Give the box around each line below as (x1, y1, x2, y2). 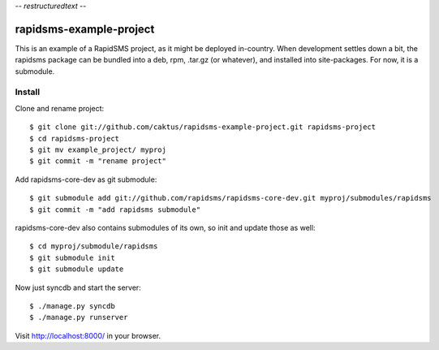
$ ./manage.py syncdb (29, 301, 115, 310)
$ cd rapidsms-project (29, 134, 120, 143)
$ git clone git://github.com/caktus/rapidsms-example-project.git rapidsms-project (29, 123, 377, 132)
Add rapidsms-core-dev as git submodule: (15, 175, 157, 184)
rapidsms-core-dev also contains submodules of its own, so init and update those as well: (15, 223, 316, 232)
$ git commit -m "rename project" (29, 157, 166, 166)
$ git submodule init (29, 253, 115, 262)
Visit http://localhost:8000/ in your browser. (15, 331, 161, 340)
